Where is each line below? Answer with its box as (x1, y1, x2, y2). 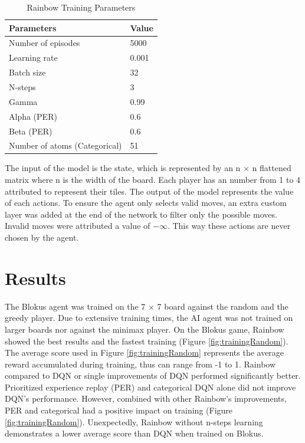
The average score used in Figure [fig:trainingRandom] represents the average (5, 346, 284, 359)
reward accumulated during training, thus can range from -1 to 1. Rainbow (5, 357, 276, 370)
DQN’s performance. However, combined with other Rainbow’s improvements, (5, 392, 287, 405)
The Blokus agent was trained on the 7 (5, 300, 146, 312)
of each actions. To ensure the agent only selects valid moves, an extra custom (5, 196, 287, 209)
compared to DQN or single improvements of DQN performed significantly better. (5, 369, 301, 382)
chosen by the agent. (5, 231, 79, 243)
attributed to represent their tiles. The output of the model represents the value (5, 185, 294, 197)
